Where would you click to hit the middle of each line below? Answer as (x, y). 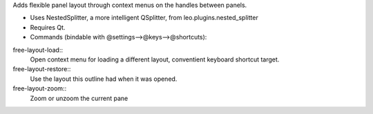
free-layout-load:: (38, 50)
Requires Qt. (48, 27)
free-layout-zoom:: (40, 88)
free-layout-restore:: (42, 69)
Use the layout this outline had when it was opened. (104, 79)
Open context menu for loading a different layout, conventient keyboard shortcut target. (155, 59)
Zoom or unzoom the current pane (79, 98)
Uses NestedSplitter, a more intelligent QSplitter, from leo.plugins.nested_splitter (144, 18)
